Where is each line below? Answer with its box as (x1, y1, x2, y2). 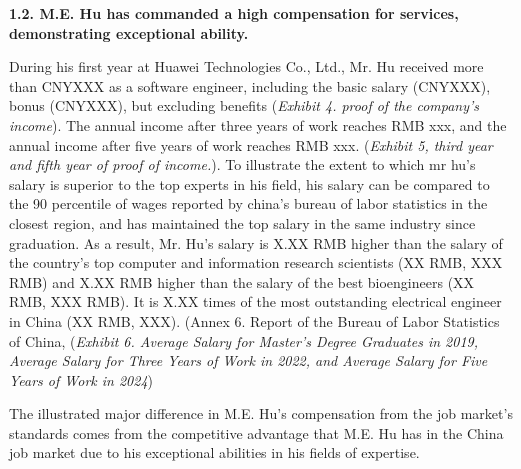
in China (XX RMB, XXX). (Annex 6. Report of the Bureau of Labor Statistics (9, 310, 500, 331)
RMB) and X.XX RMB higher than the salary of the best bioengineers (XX (9, 271, 475, 292)
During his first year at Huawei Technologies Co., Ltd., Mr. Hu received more (9, 56, 484, 77)
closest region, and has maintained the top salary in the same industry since (9, 212, 476, 233)
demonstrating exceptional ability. (9, 22, 249, 43)
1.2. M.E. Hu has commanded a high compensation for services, (9, 3, 459, 23)
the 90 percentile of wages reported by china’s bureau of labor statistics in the (9, 193, 488, 214)
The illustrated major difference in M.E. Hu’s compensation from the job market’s (9, 403, 513, 424)
